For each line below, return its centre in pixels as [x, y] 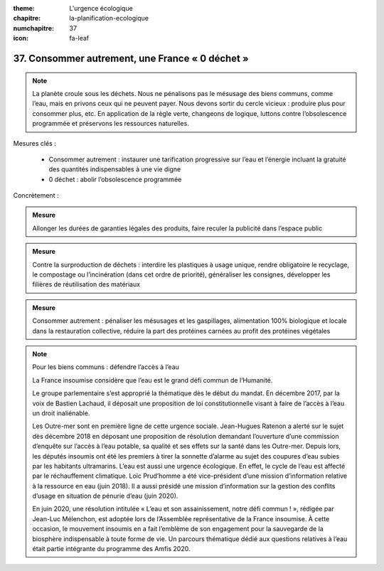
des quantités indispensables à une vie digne [115, 169]
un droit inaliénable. [61, 413]
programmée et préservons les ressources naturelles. [111, 124]
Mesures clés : [34, 143]
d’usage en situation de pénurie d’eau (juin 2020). [105, 496]
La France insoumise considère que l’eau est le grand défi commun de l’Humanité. [153, 380]
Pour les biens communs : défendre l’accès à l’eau [106, 367]
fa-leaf [79, 38]
